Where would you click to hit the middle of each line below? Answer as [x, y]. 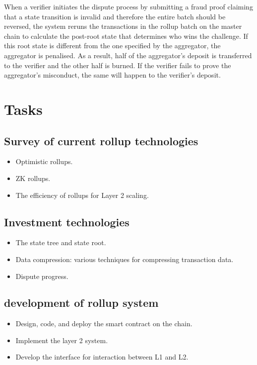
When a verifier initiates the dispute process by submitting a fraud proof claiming [128, 6]
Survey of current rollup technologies [101, 140]
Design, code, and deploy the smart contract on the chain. [104, 323]
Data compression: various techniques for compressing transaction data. [125, 259]
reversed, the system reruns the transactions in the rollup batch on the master [123, 26]
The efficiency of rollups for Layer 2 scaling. [82, 195]
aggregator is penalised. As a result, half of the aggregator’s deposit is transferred [128, 55]
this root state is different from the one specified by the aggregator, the [112, 46]
